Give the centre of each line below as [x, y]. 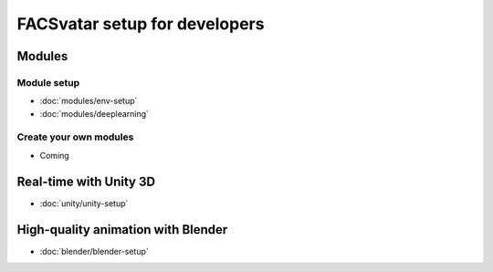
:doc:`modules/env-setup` [89, 101]
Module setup [48, 82]
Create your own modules [75, 137]
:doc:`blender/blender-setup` [94, 251]
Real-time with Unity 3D [86, 181]
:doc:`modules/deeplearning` [94, 113]
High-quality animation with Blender [122, 230]
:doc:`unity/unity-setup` [84, 203]
